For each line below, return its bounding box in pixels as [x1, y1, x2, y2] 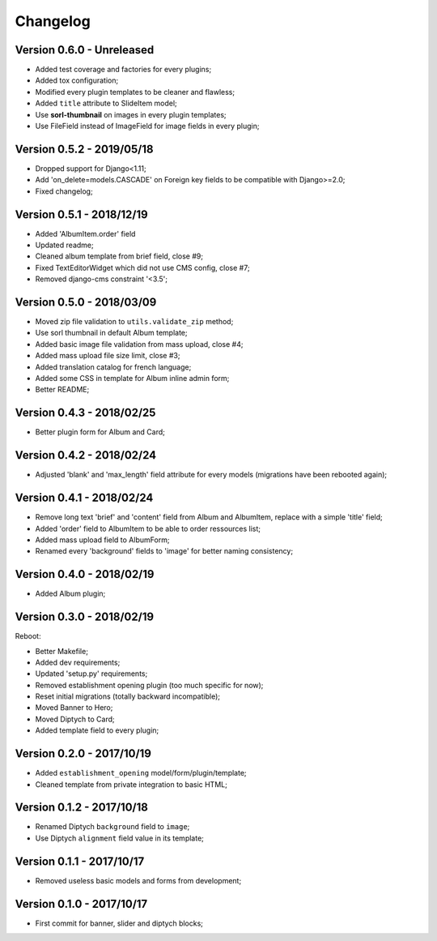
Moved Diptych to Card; [35, 714, 115, 724]
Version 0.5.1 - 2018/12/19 [15, 207, 149, 221]
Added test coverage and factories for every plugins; [35, 65, 212, 75]
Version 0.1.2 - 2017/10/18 [15, 801, 149, 815]
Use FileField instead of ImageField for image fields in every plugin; [35, 122, 260, 131]
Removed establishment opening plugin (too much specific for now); [35, 680, 264, 690]
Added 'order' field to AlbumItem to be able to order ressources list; [35, 524, 261, 533]
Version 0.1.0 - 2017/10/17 [15, 896, 148, 911]
